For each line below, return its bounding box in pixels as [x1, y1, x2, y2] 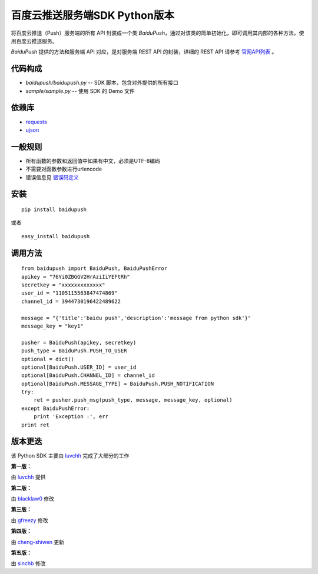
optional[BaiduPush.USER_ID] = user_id [21, 363, 137, 371]
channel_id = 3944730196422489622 [21, 298, 121, 305]
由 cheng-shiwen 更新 [11, 538, 65, 545]
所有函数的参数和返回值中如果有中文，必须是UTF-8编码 [25, 157, 160, 164]
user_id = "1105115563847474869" [21, 290, 118, 296]
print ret [21, 421, 49, 428]
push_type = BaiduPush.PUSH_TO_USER [21, 348, 127, 354]
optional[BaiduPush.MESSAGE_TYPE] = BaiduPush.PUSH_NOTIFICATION [21, 380, 214, 387]
